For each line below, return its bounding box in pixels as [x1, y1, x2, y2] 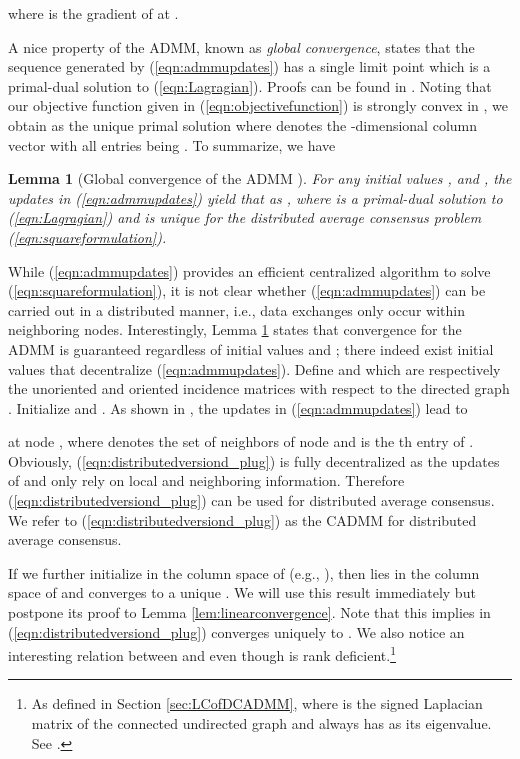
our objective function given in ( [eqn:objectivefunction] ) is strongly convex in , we [8, 95, 509, 116]
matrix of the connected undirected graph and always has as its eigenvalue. [31, 713, 492, 734]
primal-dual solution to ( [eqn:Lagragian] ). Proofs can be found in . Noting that [8, 75, 492, 96]
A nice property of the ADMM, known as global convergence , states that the [8, 36, 475, 57]
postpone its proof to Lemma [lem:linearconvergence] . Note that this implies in [8, 602, 491, 623]
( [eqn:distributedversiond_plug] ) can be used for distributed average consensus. [8, 490, 495, 511]
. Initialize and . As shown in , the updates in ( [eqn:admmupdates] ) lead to [8, 397, 468, 418]
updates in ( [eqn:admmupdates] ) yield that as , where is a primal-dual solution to [8, 187, 503, 208]
